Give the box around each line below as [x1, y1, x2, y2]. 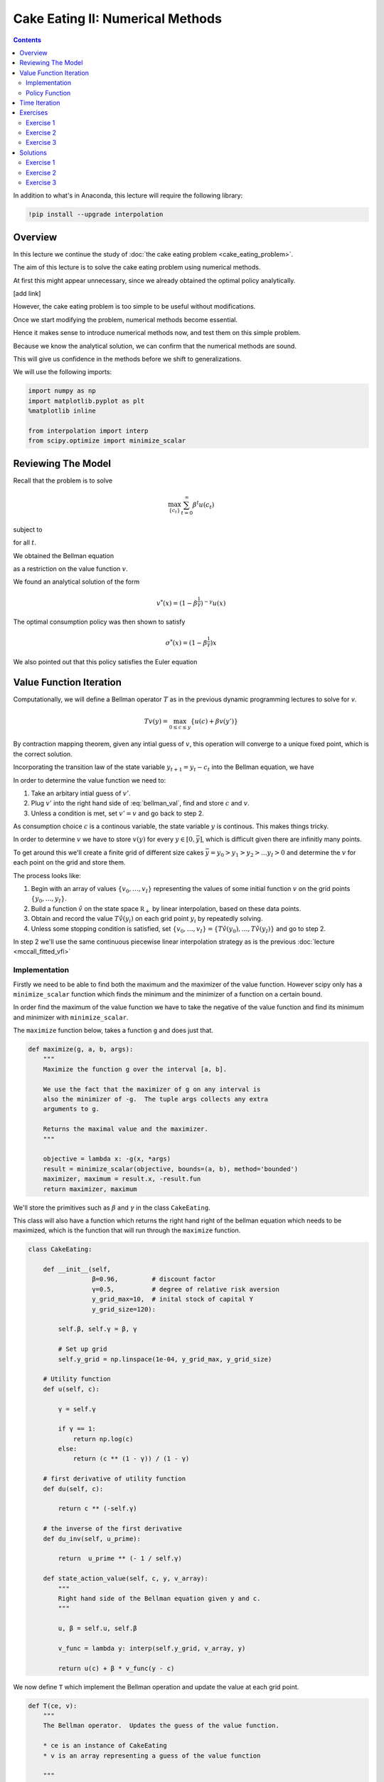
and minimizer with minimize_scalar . [13, 1013, 129, 1021]
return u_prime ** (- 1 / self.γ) [58, 1555, 183, 1562]
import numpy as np [28, 387, 96, 395]
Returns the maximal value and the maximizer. [43, 1125, 209, 1133]
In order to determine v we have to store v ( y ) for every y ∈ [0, [13, 835, 195, 844]
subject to [13, 525, 43, 534]
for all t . [13, 538, 37, 547]
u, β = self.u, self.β [58, 1624, 138, 1632]
